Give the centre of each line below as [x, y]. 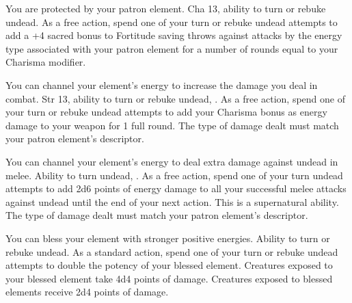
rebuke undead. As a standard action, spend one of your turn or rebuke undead [172, 251]
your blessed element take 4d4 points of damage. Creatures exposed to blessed [169, 278]
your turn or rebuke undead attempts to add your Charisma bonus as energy [166, 112]
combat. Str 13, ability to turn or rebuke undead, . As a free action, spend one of [176, 98]
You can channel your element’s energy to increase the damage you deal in [162, 84]
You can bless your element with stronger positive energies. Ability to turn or [168, 238]
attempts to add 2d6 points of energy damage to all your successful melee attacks [176, 188]
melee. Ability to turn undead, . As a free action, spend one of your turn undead [174, 175]
